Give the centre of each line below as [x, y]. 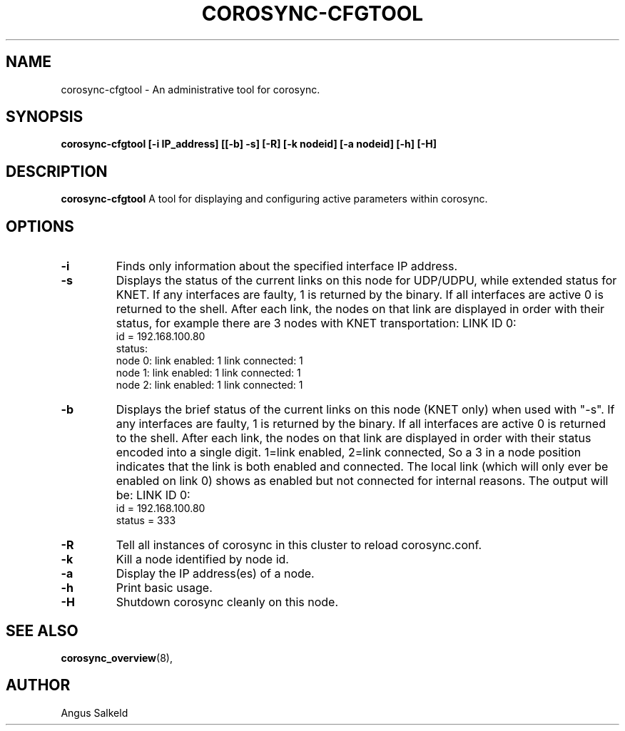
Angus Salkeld [95, 712]
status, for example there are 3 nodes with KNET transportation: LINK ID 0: [316, 323]
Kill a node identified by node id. [202, 559]
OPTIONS [40, 226]
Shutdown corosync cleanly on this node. [227, 602]
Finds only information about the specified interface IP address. [287, 266]
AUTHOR [38, 685]
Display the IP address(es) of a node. [215, 574]
